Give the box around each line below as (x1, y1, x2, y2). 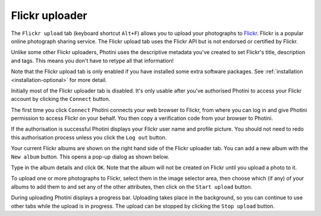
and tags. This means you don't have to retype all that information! (11, 57, 174, 64)
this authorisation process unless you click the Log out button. (11, 134, 167, 141)
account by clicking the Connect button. (11, 96, 111, 103)
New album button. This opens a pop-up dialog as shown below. (11, 153, 169, 160)
